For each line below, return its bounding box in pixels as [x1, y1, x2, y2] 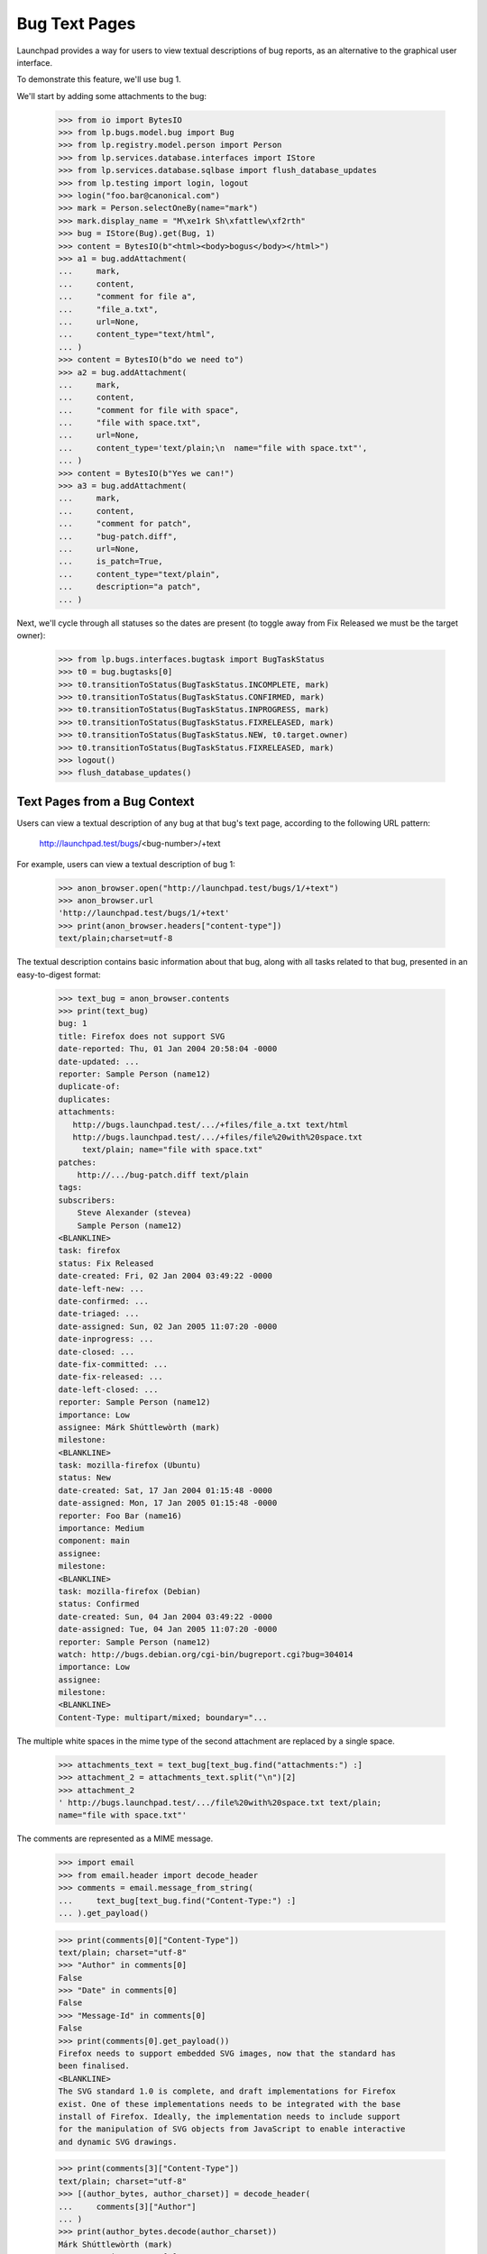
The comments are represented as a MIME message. [16, 1833, 214, 1844]
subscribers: [58, 1195, 116, 1205]
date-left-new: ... [58, 1283, 144, 1294]
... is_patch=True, [58, 556, 164, 567]
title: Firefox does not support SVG [58, 1031, 225, 1041]
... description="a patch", [58, 582, 202, 592]
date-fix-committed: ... [58, 1359, 169, 1370]
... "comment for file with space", [58, 405, 239, 415]
